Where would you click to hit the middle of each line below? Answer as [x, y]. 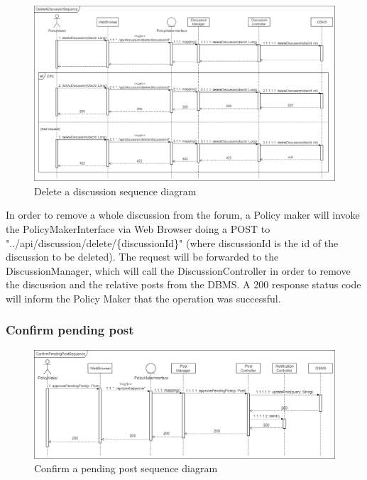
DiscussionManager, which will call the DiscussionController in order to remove [178, 270]
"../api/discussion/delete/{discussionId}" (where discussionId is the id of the [172, 242]
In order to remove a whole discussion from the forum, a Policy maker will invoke [183, 215]
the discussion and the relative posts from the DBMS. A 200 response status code [183, 284]
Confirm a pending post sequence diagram [126, 468]
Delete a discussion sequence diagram [115, 191]
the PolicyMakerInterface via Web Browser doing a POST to [138, 228]
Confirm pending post [70, 330]
